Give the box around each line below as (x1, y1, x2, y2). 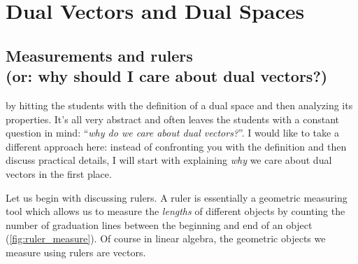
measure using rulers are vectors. (6, 244, 146, 259)
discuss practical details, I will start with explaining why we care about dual (6, 153, 332, 167)
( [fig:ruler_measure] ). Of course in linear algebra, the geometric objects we (6, 231, 326, 246)
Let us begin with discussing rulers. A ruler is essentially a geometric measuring (6, 190, 348, 204)
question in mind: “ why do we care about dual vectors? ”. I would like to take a (6, 125, 339, 140)
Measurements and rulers (6, 44, 193, 66)
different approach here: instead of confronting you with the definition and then (6, 139, 347, 153)
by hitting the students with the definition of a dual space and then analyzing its (6, 97, 353, 112)
